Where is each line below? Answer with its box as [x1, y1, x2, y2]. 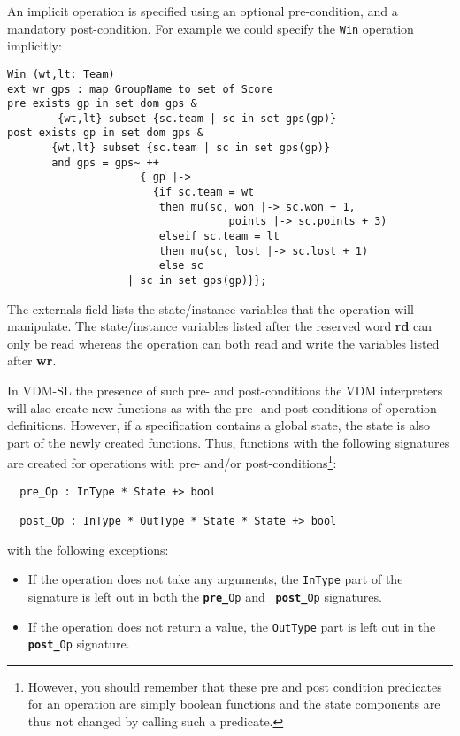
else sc [158, 259, 203, 272]
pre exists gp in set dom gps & [7, 97, 197, 111]
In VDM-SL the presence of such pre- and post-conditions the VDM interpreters [7, 381, 443, 400]
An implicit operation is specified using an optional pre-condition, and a [7, 2, 398, 19]
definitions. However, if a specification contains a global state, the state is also [7, 416, 431, 434]
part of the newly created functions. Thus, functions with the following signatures [7, 433, 450, 451]
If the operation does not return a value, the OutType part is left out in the [27, 617, 436, 635]
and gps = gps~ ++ [51, 156, 159, 169]
